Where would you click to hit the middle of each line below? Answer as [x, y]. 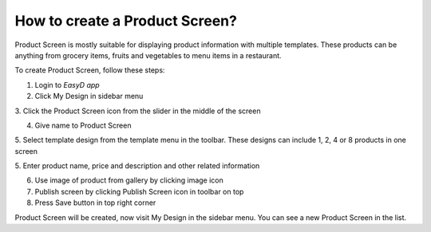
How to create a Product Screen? [126, 21]
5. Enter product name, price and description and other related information [137, 166]
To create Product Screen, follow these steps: [90, 70]
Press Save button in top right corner [95, 203]
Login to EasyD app [67, 85]
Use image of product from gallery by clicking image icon [129, 180]
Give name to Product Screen [83, 125]
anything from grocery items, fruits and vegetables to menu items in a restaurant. [148, 55]
